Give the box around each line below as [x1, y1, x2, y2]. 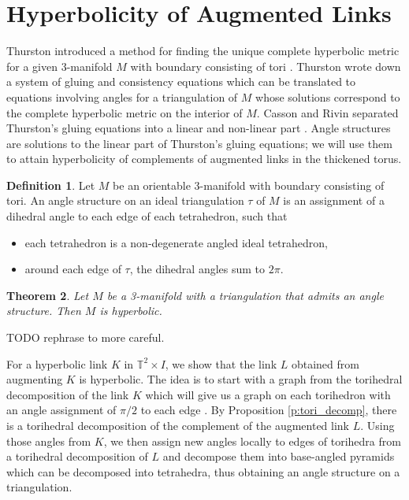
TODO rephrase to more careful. [6, 329, 165, 346]
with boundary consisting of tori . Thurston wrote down [130, 57, 401, 74]
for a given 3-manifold [6, 57, 113, 74]
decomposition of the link [6, 386, 129, 402]
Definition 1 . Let [6, 176, 95, 193]
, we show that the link [165, 355, 277, 372]
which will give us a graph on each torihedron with [145, 386, 391, 402]
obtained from [291, 355, 359, 372]
